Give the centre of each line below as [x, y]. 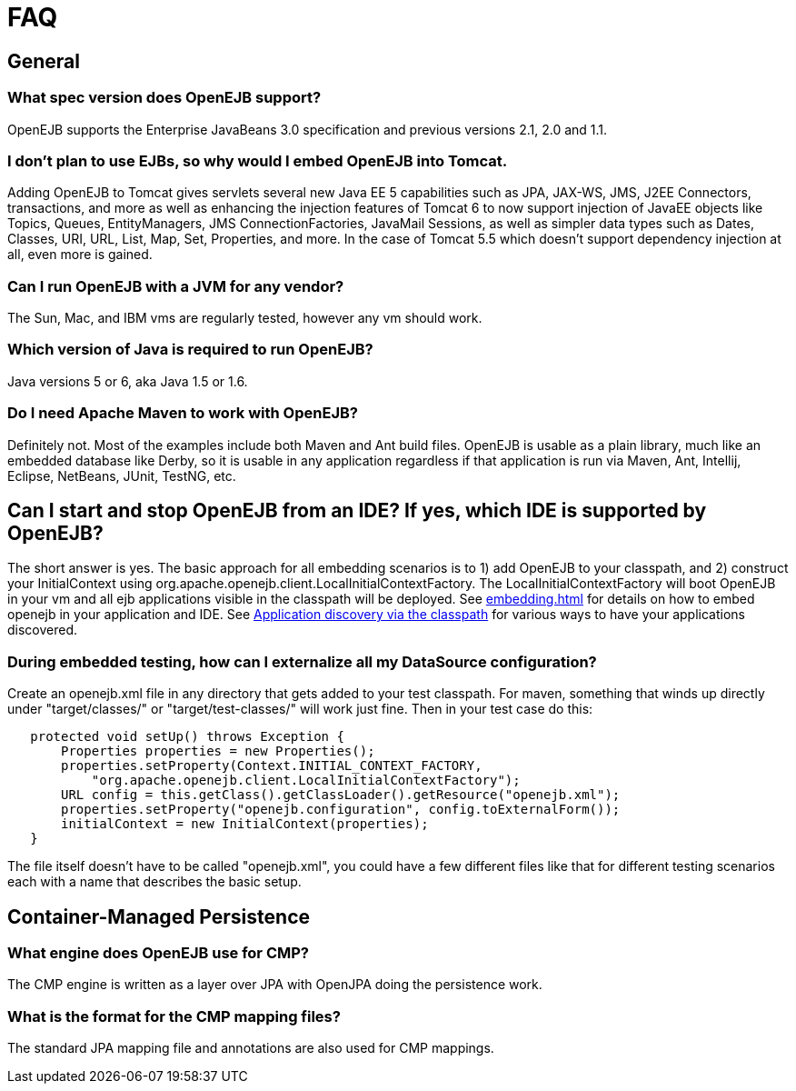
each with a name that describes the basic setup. [154, 882]
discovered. [43, 630]
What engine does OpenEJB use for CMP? [158, 952]
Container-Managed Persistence [159, 916]
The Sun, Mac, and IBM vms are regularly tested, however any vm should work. [245, 318]
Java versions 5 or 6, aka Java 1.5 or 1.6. [128, 381]
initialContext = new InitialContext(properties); [245, 824]
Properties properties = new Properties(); [218, 751]
